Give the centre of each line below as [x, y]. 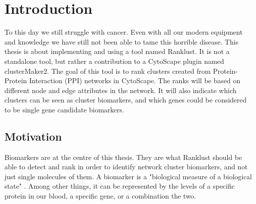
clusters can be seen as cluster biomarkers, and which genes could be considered [126, 100]
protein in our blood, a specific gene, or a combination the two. [100, 196]
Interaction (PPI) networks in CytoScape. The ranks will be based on [135, 80]
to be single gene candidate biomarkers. [64, 109]
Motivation [33, 136]
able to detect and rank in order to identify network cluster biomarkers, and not [126, 167]
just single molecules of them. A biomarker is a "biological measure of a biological [128, 176]
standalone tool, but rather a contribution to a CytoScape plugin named [114, 61]
